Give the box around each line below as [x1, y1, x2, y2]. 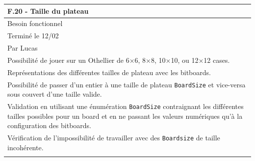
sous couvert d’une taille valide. [7, 89, 102, 99]
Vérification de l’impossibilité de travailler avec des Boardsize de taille [7, 133, 220, 143]
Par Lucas [7, 43, 38, 53]
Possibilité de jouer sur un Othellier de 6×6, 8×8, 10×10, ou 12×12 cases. [7, 54, 230, 65]
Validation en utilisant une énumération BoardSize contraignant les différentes [7, 101, 244, 111]
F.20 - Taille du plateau [7, 5, 89, 16]
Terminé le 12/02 [7, 30, 59, 41]
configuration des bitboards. [7, 120, 91, 131]
